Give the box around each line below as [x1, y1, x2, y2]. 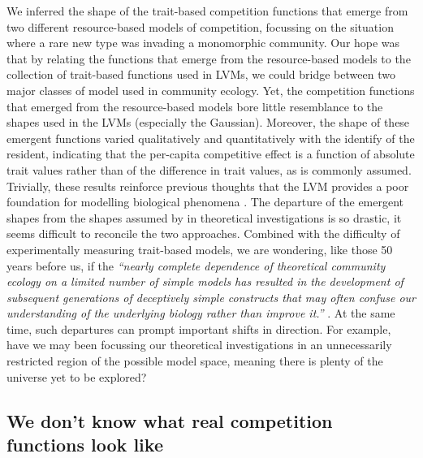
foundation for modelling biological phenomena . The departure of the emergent [6, 193, 404, 210]
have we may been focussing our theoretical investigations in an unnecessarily [6, 336, 392, 353]
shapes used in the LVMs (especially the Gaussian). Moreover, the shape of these [6, 114, 410, 131]
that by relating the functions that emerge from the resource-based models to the [6, 50, 411, 67]
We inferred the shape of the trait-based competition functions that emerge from [6, 2, 408, 19]
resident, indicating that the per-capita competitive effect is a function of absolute [6, 145, 415, 162]
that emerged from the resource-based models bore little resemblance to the [6, 97, 383, 114]
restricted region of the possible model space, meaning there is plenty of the [6, 352, 383, 369]
